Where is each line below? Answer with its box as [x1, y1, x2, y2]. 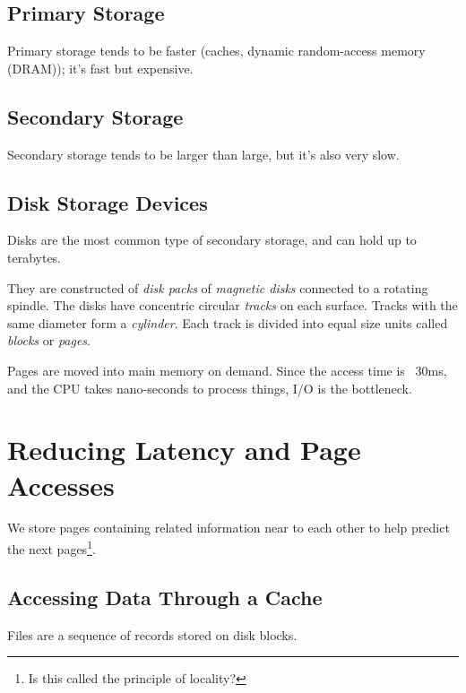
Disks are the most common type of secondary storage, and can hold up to [7, 230, 417, 249]
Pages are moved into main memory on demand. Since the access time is [7, 360, 405, 379]
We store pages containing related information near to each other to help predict [7, 518, 450, 537]
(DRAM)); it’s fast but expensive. [7, 58, 194, 77]
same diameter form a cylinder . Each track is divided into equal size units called [7, 313, 448, 332]
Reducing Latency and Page [7, 431, 361, 468]
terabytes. [7, 247, 62, 266]
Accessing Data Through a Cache [7, 583, 323, 611]
